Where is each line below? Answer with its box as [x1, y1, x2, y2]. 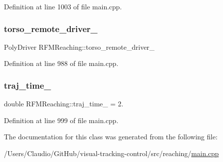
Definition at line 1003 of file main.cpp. [4, 1, 122, 11]
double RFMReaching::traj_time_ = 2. [4, 98, 123, 109]
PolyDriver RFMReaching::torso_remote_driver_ [4, 41, 155, 52]
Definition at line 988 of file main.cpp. [4, 58, 118, 68]
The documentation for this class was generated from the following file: [4, 131, 218, 142]
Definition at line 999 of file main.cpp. [4, 115, 118, 125]
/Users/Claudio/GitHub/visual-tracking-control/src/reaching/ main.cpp [4, 148, 219, 158]
